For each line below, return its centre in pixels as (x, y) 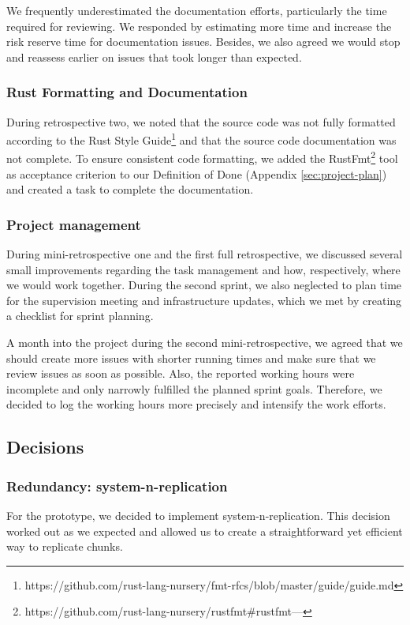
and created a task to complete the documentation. (130, 189)
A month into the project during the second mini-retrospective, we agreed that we (205, 343)
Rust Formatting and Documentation (127, 92)
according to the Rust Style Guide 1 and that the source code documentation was (201, 139)
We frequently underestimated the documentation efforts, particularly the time (197, 10)
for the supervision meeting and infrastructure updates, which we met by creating (204, 300)
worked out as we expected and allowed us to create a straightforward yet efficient (205, 531)
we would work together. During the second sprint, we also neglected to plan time (204, 285)
